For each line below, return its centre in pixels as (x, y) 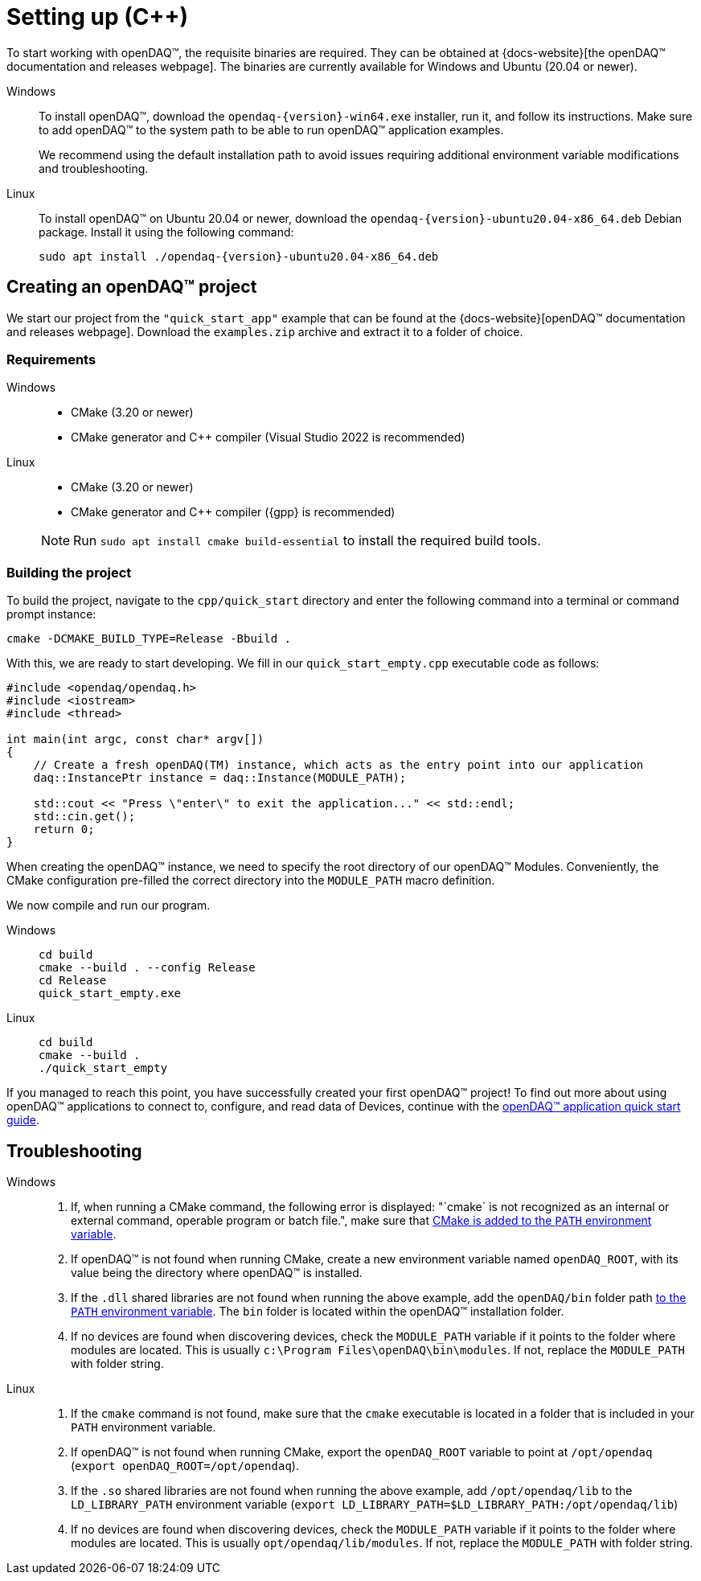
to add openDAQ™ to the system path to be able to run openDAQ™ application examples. (271, 129)
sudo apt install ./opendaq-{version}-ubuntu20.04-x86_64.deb (239, 256)
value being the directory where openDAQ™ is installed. (217, 1272)
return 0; (64, 830)
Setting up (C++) (98, 17)
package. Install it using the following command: (166, 232)
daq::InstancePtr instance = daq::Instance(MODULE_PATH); (220, 778)
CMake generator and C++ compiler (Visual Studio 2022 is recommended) (268, 437)
